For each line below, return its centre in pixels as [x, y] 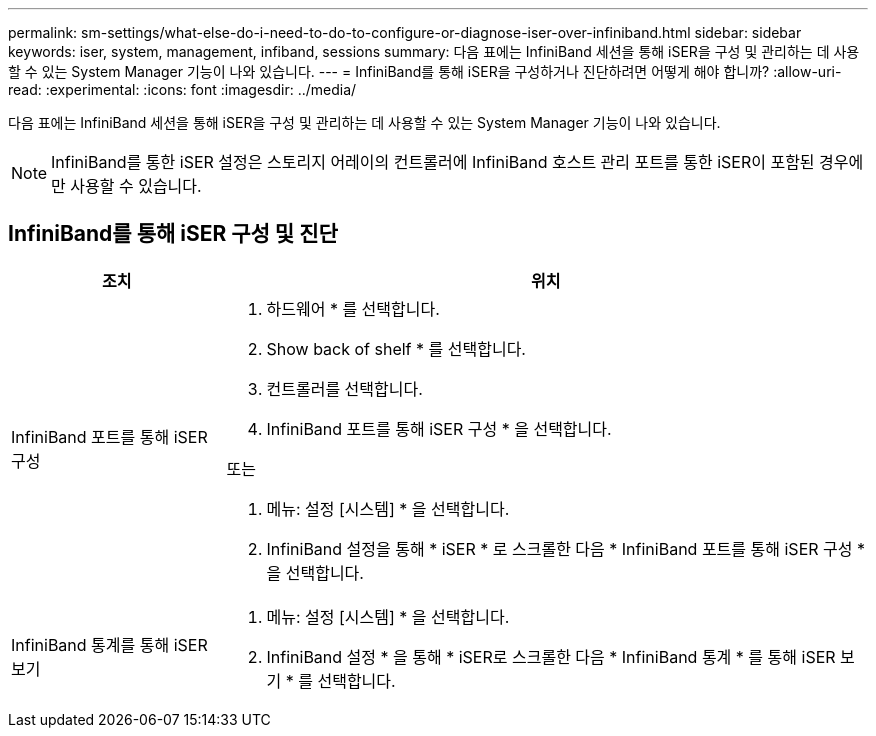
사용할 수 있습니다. [136, 186]
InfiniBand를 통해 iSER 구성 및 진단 [173, 234]
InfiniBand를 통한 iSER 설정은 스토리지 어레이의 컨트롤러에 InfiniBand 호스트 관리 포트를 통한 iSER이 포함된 [433, 162]
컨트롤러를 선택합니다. [344, 388]
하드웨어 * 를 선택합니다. [353, 308]
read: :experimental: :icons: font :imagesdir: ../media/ [182, 89]
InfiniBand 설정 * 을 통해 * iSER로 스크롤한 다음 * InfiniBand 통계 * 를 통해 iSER [551, 656]
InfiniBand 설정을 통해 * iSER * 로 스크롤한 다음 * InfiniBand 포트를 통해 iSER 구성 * [566, 548]
